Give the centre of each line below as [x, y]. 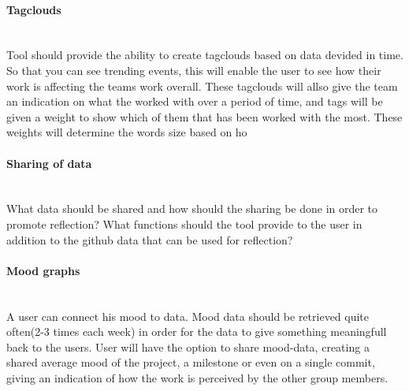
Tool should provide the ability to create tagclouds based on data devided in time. [205, 55]
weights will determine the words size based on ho [127, 132]
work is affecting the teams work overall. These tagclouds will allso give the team [202, 86]
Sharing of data [49, 163]
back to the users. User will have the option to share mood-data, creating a [188, 346]
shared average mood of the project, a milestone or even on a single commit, [191, 362]
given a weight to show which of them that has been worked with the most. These [204, 116]
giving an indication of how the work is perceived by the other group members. [197, 377]
